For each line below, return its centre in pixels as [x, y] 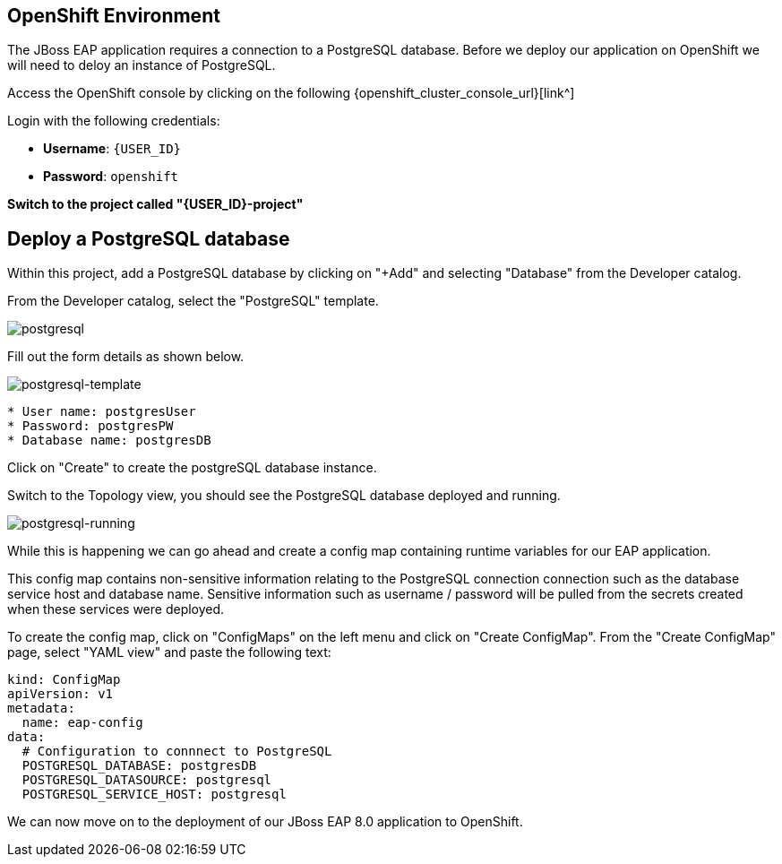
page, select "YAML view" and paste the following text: [169, 652]
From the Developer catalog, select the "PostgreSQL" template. [193, 301]
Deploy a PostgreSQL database [149, 238]
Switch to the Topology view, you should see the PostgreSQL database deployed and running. [284, 496]
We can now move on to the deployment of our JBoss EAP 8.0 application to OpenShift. [265, 822]
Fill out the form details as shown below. [126, 357]
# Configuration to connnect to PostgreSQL [177, 752]
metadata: [41, 708]
